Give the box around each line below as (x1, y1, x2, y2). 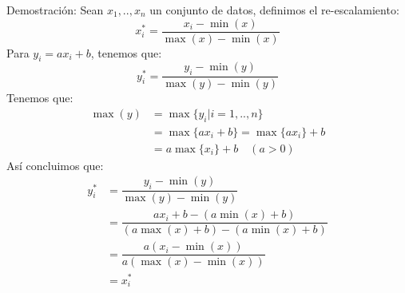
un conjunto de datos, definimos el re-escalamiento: (149, 2, 399, 18)
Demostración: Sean (6, 2, 104, 18)
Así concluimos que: (6, 156, 104, 173)
